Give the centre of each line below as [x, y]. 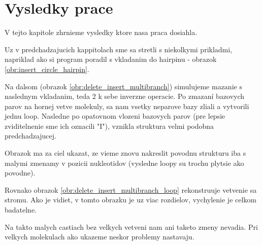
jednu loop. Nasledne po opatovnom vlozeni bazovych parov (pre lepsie [115, 116]
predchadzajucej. [30, 136]
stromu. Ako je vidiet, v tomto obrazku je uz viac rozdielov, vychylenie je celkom [130, 200]
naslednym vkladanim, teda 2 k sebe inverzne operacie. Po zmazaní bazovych [125, 96]
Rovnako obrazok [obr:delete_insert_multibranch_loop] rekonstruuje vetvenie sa [131, 189]
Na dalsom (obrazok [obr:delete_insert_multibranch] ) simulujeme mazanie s [123, 86]
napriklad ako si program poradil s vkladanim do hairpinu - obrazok [111, 59]
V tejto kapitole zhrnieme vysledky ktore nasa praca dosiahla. [101, 32]
